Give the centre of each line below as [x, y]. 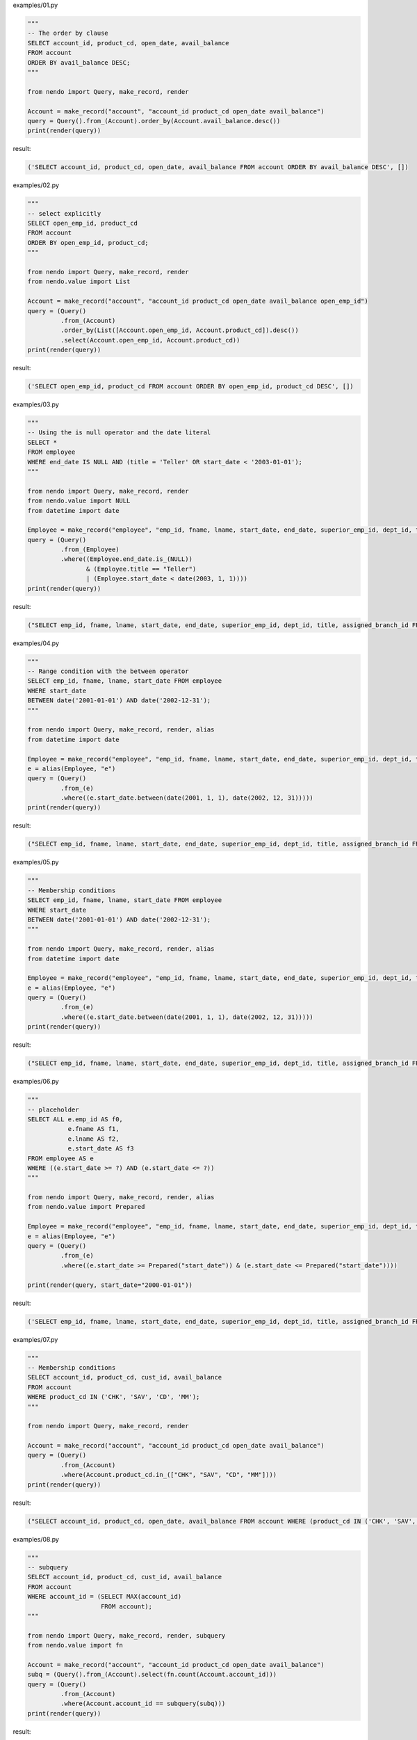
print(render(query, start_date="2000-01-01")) [110, 1285]
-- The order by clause [68, 33]
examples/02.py [36, 185]
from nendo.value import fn [75, 1645]
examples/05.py [36, 862]
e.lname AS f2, [93, 1139]
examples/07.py [35, 1339]
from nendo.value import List [79, 282]
